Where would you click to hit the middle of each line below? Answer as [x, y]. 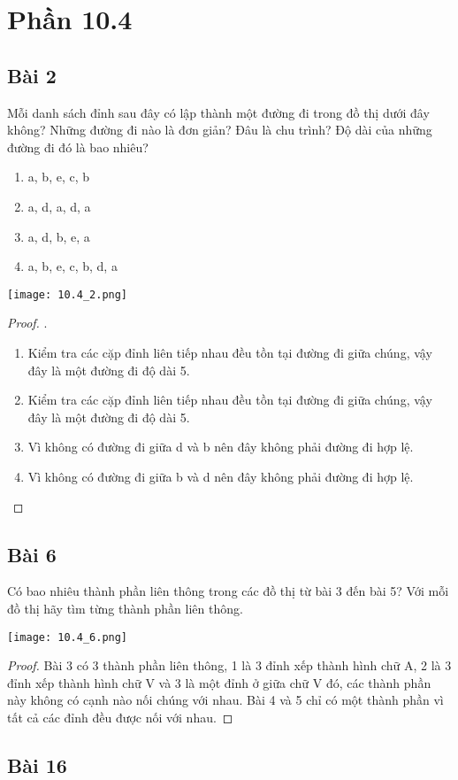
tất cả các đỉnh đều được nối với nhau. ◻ [120, 717]
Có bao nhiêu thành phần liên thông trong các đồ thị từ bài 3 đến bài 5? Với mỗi [228, 591]
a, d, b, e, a [59, 236]
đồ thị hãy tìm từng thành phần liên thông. [125, 608]
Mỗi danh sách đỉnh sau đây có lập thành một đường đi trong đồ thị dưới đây [218, 112]
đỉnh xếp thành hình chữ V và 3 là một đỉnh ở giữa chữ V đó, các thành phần [219, 682]
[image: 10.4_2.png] [68, 294]
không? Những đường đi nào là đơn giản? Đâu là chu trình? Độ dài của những [220, 130]
